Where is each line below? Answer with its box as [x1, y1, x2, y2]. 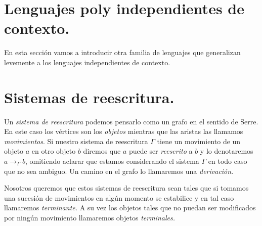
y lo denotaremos [200, 146, 253, 156]
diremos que [83, 146, 121, 156]
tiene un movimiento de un [157, 135, 241, 146]
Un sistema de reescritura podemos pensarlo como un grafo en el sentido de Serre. [4, 116, 258, 126]
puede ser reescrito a [128, 146, 193, 156]
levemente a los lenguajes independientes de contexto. [4, 57, 170, 67]
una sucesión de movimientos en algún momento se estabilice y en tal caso [4, 192, 234, 203]
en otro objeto [31, 146, 76, 156]
